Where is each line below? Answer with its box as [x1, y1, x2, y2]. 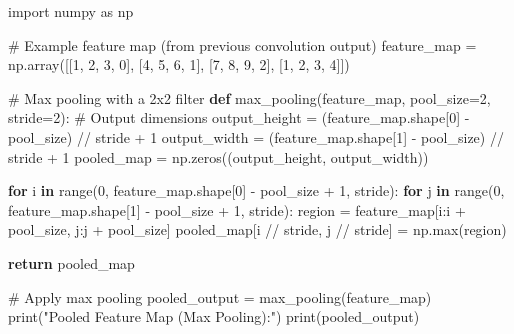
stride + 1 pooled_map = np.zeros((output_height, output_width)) [8, 146, 429, 167]
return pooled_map [8, 252, 135, 273]
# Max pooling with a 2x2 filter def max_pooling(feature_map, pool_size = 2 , [8, 87, 491, 108]
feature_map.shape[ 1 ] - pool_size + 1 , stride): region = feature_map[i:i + [8, 199, 466, 220]
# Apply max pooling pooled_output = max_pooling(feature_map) [8, 286, 432, 307]
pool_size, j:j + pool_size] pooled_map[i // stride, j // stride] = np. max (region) [8, 219, 507, 240]
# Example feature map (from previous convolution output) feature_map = [8, 34, 477, 55]
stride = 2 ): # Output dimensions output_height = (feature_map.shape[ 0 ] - [8, 107, 470, 128]
